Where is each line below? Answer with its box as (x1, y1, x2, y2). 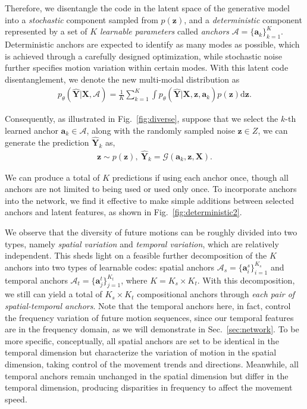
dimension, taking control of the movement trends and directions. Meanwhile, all (5, 357, 299, 370)
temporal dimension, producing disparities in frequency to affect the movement (5, 381, 293, 394)
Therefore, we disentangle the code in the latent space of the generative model (5, 2, 290, 14)
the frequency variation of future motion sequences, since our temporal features (5, 311, 294, 323)
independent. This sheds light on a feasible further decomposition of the (5, 249, 267, 262)
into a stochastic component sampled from (5, 13, 158, 26)
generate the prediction (5, 136, 89, 148)
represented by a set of (5, 25, 87, 37)
